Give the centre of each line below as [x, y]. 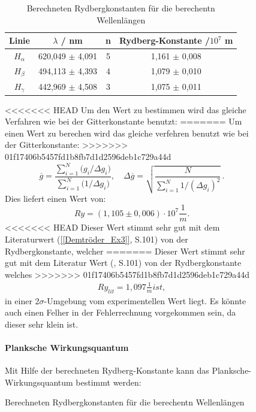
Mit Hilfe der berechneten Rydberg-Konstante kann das [107, 370]
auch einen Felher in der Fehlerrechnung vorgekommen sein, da [121, 312]
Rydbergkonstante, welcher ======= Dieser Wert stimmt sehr [125, 251]
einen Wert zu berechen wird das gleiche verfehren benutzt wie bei [127, 133]
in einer [19, 300]
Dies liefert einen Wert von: [55, 198]
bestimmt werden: [109, 382]
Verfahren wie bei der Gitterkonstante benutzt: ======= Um [124, 121]
